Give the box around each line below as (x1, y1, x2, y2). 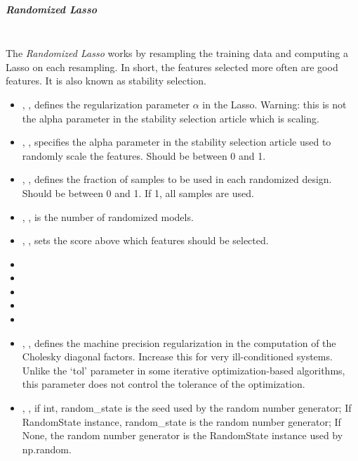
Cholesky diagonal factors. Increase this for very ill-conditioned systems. (22, 349, 333, 364)
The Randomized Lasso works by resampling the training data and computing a (6, 46, 348, 61)
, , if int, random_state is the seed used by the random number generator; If (22, 400, 352, 415)
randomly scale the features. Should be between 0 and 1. (22, 148, 266, 163)
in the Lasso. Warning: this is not (202, 96, 347, 111)
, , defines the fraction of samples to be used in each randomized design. (22, 172, 332, 187)
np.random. (22, 441, 72, 456)
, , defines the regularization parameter (22, 96, 190, 111)
